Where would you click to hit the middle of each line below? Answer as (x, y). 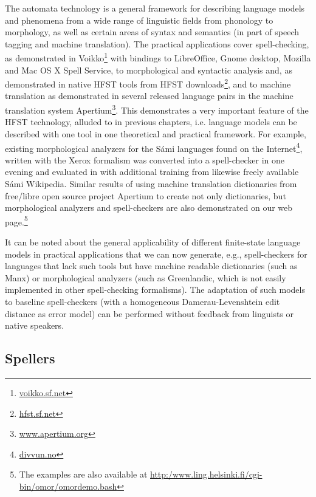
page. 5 (16, 221)
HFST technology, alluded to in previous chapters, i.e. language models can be (151, 122)
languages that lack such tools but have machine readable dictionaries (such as (151, 266)
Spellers (30, 358)
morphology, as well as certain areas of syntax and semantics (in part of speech (152, 32)
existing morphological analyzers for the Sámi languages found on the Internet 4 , (154, 147)
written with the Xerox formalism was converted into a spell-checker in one (145, 159)
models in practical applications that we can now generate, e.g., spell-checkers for (156, 254)
